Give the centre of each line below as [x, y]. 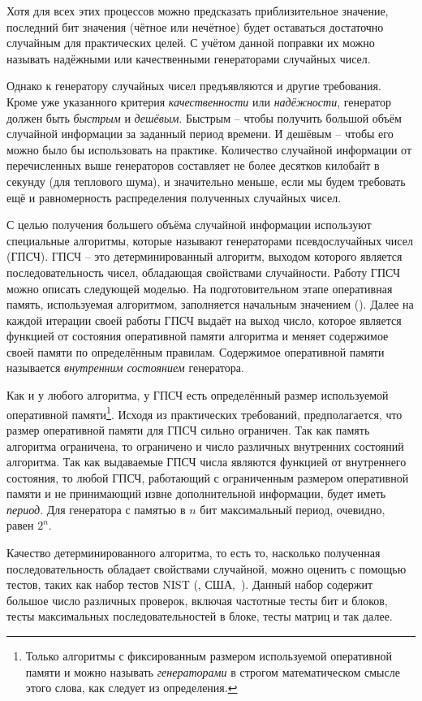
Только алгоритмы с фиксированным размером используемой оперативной [209, 656]
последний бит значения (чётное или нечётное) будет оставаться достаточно [195, 26]
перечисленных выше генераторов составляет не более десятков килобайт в [193, 165]
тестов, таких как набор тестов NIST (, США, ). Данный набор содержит [190, 584]
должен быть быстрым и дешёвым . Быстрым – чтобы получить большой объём [204, 117]
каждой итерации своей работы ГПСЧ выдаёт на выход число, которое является [204, 320]
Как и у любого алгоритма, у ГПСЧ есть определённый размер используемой [198, 395]
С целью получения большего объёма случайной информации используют [189, 225]
